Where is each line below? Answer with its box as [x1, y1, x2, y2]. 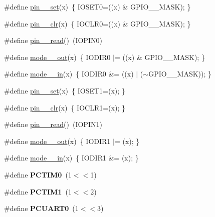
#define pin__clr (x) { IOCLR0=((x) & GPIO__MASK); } [4, 18, 191, 28]
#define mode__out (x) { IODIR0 [4, 51, 111, 62]
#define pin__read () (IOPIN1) [4, 119, 102, 129]
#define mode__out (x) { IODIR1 [4, 135, 111, 146]
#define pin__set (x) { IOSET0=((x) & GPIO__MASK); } [4, 1, 191, 11]
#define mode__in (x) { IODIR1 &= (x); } [4, 152, 139, 163]
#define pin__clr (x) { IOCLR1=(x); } [4, 102, 125, 112]
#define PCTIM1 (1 [4, 186, 72, 196]
